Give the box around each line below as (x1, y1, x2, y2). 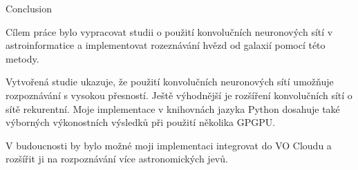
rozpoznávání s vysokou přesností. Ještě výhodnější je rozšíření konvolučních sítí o (6, 87, 352, 102)
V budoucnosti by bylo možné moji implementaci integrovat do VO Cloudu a (6, 138, 332, 152)
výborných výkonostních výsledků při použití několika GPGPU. (6, 115, 276, 129)
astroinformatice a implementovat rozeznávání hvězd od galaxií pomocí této (6, 38, 326, 52)
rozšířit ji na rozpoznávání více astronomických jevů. (6, 151, 228, 166)
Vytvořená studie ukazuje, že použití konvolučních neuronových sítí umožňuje (6, 74, 334, 89)
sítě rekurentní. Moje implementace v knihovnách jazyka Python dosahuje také (6, 101, 340, 116)
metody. (6, 51, 39, 65)
